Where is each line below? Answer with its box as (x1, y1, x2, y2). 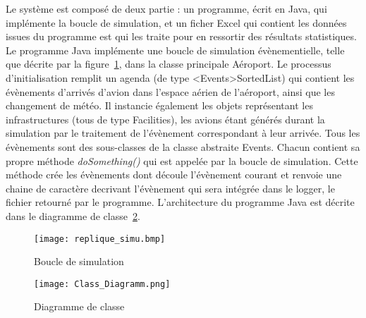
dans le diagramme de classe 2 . (6, 208, 140, 223)
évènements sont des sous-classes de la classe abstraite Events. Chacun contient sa (6, 139, 360, 154)
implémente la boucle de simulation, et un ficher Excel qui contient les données (6, 15, 347, 30)
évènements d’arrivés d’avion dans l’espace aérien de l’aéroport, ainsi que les (6, 84, 335, 99)
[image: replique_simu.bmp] (34, 233, 166, 244)
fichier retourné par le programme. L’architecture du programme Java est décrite (6, 195, 355, 209)
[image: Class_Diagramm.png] (34, 279, 171, 289)
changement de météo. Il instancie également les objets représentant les (6, 98, 313, 113)
